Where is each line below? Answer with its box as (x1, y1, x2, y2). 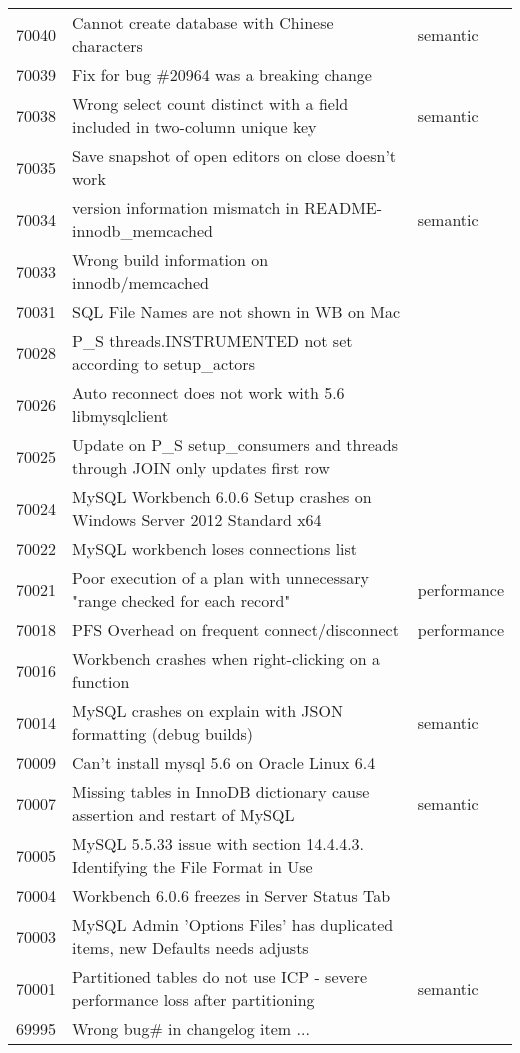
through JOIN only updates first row (72, 456, 330, 479)
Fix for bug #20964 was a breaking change (72, 63, 372, 86)
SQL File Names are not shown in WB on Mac (72, 300, 400, 323)
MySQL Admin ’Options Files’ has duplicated (72, 913, 394, 936)
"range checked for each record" (72, 589, 291, 612)
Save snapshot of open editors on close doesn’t (72, 144, 397, 167)
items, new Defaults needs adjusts (72, 936, 309, 959)
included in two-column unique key (72, 115, 317, 138)
